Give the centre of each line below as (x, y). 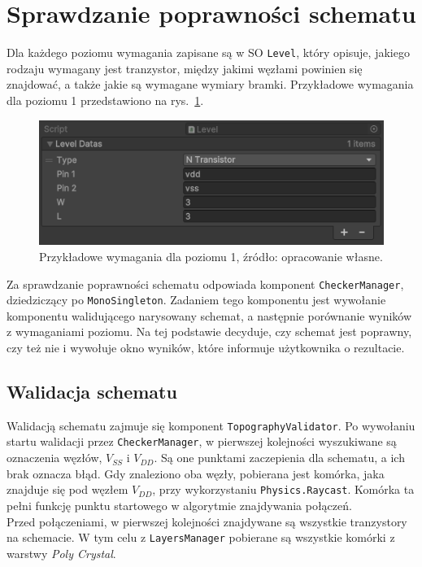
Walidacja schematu (92, 392)
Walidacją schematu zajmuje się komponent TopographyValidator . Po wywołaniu (211, 425)
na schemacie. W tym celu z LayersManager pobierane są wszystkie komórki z (201, 537)
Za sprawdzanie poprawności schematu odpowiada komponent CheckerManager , (205, 283)
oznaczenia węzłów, (54, 458)
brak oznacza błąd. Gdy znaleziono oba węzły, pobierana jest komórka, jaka (196, 473)
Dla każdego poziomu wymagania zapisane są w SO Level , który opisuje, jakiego (208, 52)
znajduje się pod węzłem (67, 489)
